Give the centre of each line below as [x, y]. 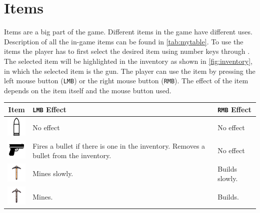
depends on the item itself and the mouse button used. [88, 90]
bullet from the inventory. [72, 155]
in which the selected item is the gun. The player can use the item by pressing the [130, 71]
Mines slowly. [53, 173]
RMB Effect [234, 109]
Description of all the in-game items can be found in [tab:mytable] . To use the [124, 41]
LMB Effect [49, 109]
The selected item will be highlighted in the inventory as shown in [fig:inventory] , [128, 61]
